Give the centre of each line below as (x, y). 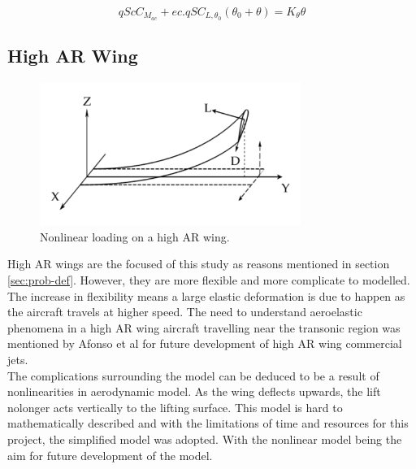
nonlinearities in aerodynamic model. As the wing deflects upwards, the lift (194, 391)
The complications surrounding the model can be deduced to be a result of (193, 375)
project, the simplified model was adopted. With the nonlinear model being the (205, 439)
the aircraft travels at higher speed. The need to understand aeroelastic (185, 312)
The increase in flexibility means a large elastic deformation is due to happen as (206, 295)
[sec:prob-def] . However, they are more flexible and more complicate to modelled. (209, 280)
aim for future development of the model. (110, 455)
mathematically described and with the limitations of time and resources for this (208, 423)
